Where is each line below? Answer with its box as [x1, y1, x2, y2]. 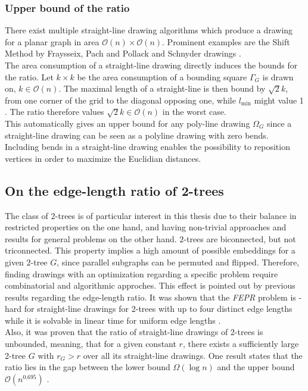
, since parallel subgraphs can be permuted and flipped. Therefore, [57, 255, 300, 268]
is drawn [262, 70, 294, 83]
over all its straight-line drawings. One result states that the [83, 349, 303, 361]
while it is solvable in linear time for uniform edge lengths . [5, 314, 221, 326]
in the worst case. [162, 105, 226, 118]
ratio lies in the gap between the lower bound [5, 361, 170, 373]
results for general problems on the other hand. [5, 232, 177, 245]
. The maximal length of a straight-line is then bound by [58, 82, 266, 95]
